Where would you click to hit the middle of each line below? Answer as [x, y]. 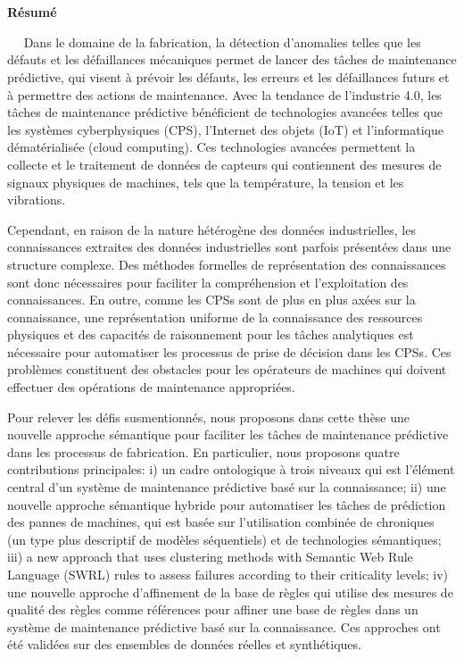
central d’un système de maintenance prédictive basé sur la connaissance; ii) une [227, 487]
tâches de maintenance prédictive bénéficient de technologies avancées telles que [225, 112]
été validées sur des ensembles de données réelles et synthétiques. [184, 644]
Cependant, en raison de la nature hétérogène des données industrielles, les [211, 229]
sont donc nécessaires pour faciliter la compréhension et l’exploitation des [208, 282]
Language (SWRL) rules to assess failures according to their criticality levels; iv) [228, 574]
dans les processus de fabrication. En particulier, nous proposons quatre [203, 451]
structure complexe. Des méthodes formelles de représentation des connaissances [227, 264]
